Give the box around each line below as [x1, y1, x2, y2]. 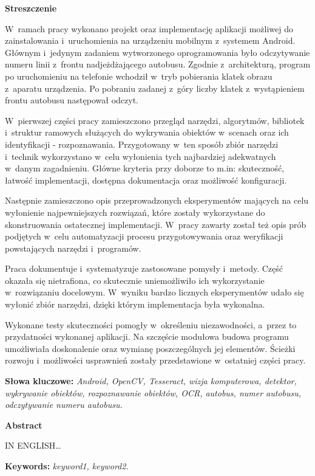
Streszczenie [5, 2, 57, 14]
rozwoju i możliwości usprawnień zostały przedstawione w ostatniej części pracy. [5, 354, 306, 367]
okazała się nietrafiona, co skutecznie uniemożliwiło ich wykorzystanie [5, 274, 265, 286]
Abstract [5, 418, 42, 431]
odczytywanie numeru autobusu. [5, 398, 123, 411]
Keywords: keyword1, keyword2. [5, 460, 129, 472]
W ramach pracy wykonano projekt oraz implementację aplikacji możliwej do [5, 22, 293, 35]
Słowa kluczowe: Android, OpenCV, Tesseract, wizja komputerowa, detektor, [5, 374, 297, 387]
